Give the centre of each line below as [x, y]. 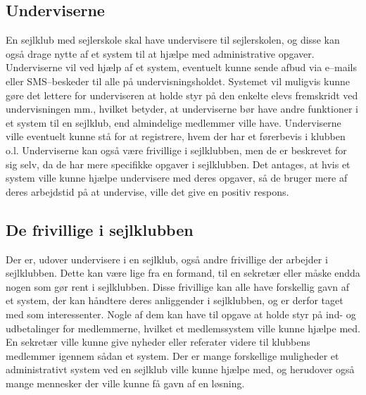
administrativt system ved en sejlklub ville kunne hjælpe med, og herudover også [180, 369]
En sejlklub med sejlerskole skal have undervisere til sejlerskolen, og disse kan [173, 40]
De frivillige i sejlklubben [100, 229]
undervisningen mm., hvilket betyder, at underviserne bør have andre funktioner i [182, 109]
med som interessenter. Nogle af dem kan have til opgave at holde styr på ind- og [181, 314]
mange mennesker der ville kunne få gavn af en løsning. [125, 383]
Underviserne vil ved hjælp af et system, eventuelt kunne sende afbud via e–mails [182, 67]
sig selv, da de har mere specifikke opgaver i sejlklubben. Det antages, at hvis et [178, 164]
